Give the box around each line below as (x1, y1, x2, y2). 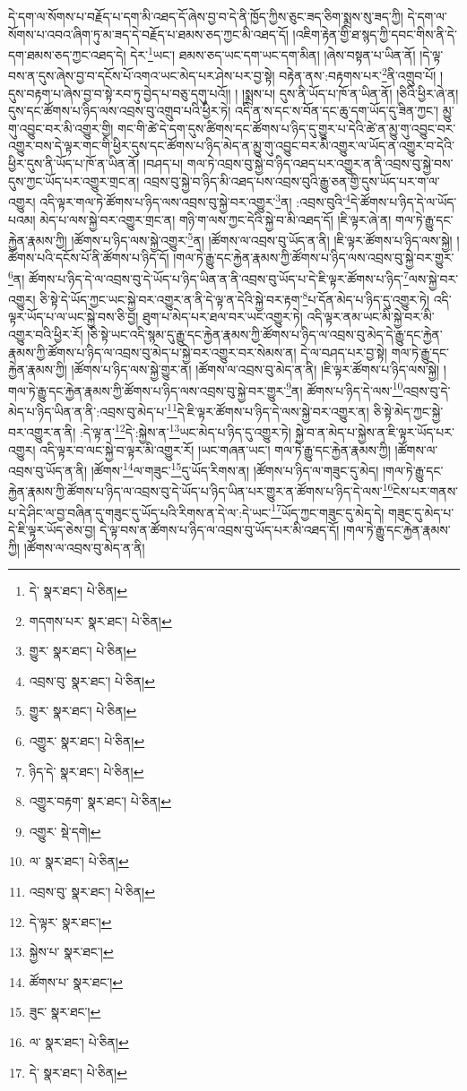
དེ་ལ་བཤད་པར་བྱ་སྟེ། (300, 342, 387, 361)
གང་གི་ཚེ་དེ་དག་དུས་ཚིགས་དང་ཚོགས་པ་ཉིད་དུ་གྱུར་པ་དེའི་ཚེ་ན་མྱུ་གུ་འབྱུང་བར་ (117, 118, 456, 137)
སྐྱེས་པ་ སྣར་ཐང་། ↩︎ (29, 942, 114, 961)
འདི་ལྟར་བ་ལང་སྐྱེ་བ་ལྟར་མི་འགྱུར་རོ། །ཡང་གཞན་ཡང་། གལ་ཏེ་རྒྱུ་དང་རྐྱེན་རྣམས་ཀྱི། (39, 440, 391, 459)
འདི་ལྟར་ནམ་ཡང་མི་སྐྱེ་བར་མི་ (307, 307, 435, 326)
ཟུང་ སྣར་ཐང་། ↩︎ (29, 1002, 101, 1021)
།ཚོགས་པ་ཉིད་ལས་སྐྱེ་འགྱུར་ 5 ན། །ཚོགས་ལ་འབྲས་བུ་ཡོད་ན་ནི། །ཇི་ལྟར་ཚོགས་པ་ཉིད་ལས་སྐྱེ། (71, 228, 453, 249)
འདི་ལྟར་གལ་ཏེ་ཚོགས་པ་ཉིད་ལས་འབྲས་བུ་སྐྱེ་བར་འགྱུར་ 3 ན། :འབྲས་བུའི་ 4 (39, 190, 350, 210)
